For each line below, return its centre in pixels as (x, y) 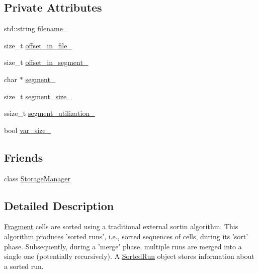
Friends (24, 157)
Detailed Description (59, 205)
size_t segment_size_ (38, 96)
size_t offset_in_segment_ (46, 62)
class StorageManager (37, 178)
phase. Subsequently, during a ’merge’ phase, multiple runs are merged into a (123, 246)
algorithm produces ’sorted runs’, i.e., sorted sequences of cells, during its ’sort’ (126, 236)
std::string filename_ (36, 28)
